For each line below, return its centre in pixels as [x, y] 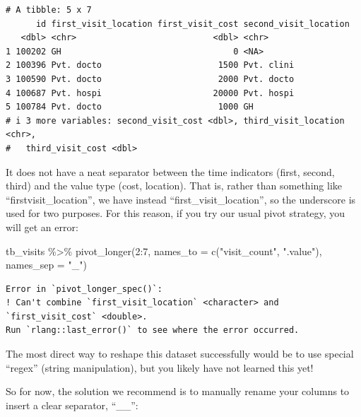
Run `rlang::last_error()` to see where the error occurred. [153, 330]
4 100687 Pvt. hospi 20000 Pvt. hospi [150, 93]
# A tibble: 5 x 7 [49, 10]
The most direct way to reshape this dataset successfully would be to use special [180, 354]
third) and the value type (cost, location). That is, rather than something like [174, 186]
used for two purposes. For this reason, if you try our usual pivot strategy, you [176, 213]
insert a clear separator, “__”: [72, 405]
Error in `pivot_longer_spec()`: [84, 289]
